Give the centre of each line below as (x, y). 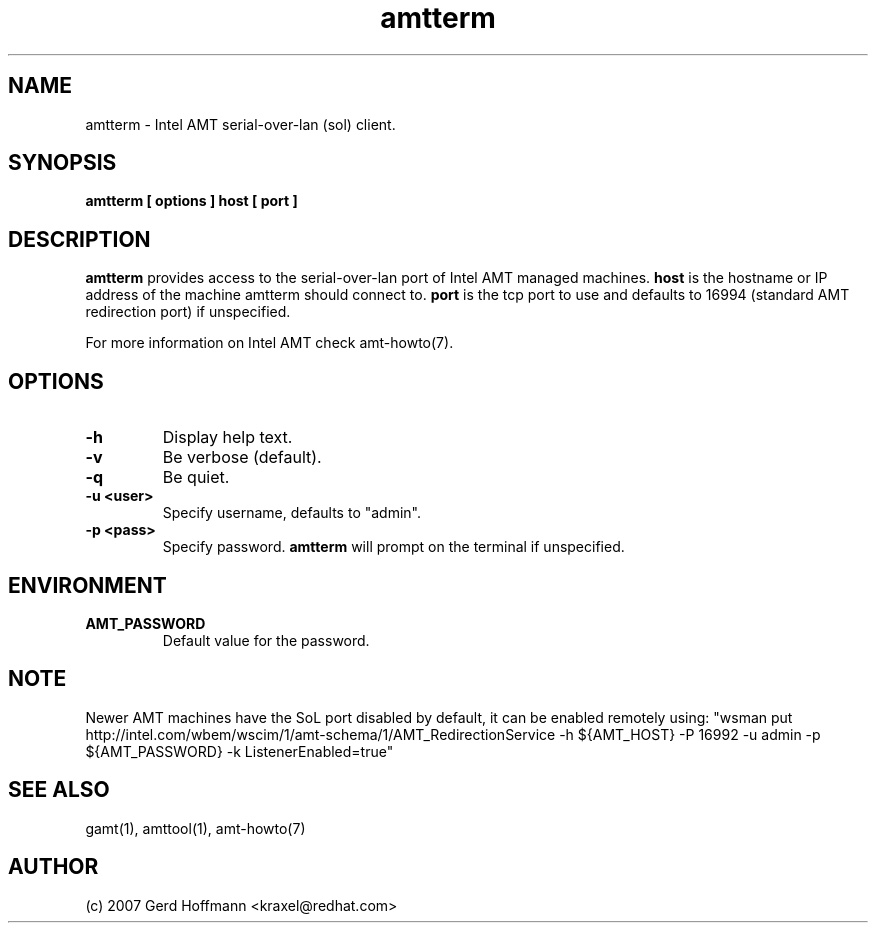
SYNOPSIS (62, 163)
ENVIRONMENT (87, 585)
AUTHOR (53, 867)
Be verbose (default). (242, 457)
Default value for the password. (266, 640)
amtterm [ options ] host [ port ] (191, 201)
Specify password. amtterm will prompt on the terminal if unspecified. (393, 547)
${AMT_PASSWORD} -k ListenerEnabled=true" (239, 751)
